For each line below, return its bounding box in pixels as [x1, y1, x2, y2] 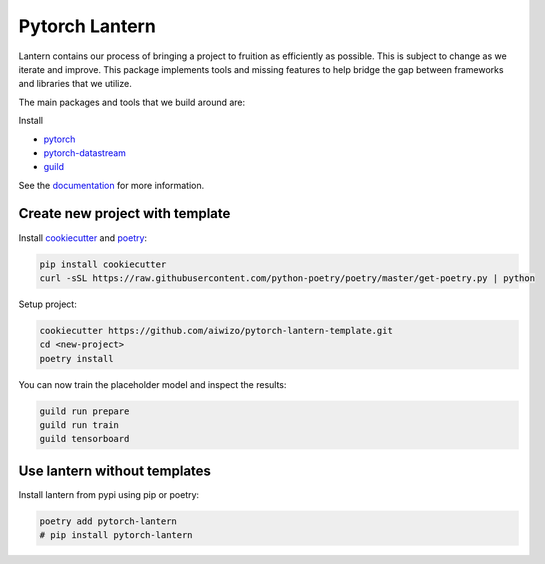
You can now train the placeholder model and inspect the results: [18, 378, 287, 390]
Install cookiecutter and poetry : [18, 231, 148, 244]
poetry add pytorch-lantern [39, 515, 177, 527]
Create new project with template [18, 205, 231, 222]
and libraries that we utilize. [18, 78, 132, 90]
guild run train [39, 420, 120, 431]
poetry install [39, 353, 114, 364]
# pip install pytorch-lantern [39, 530, 194, 541]
